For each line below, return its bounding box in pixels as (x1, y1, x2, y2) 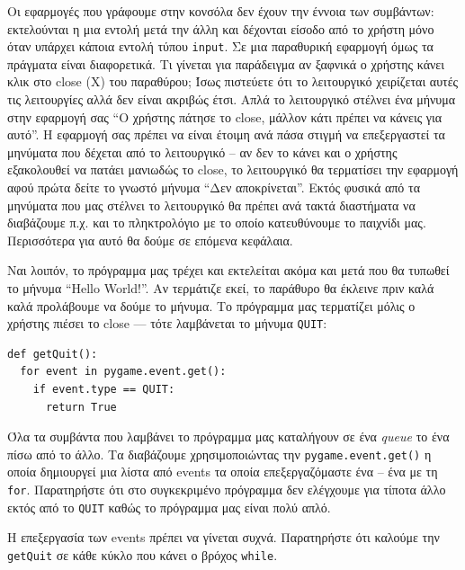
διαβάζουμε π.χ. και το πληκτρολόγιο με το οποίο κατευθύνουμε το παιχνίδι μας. (7, 213, 426, 232)
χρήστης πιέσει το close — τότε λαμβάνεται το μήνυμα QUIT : (7, 314, 327, 333)
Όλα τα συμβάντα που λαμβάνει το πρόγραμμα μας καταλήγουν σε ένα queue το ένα (7, 427, 450, 446)
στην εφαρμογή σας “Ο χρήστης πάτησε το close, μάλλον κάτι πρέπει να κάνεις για (7, 107, 443, 126)
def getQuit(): (7, 347, 98, 361)
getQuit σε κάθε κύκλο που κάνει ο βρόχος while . (7, 545, 278, 564)
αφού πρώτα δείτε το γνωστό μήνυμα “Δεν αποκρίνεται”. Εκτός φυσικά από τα (7, 178, 420, 196)
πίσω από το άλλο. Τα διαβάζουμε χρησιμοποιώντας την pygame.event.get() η (7, 444, 432, 463)
